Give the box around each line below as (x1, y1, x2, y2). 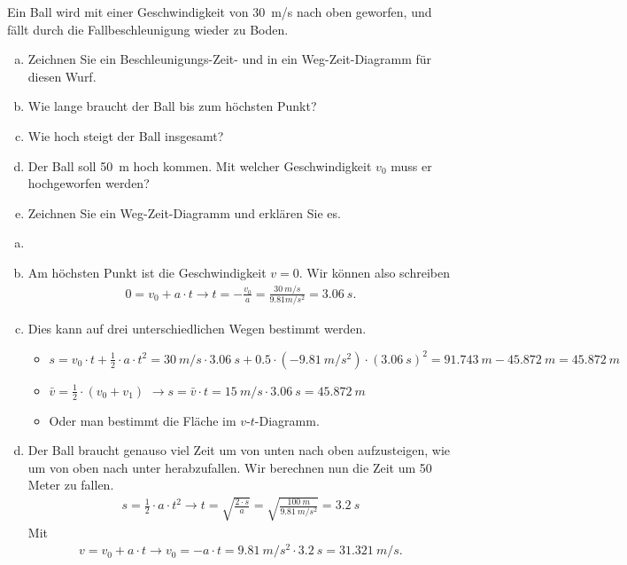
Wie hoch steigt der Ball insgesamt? (27, 126, 224, 145)
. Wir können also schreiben (298, 263, 450, 281)
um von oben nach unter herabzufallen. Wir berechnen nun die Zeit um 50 (27, 458, 432, 476)
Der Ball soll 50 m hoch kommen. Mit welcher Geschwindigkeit (27, 156, 372, 175)
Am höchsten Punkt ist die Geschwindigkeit (27, 263, 267, 281)
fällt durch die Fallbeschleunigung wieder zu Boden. (7, 20, 289, 38)
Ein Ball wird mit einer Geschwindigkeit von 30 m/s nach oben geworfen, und (7, 3, 432, 20)
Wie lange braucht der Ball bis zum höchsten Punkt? (27, 97, 317, 115)
